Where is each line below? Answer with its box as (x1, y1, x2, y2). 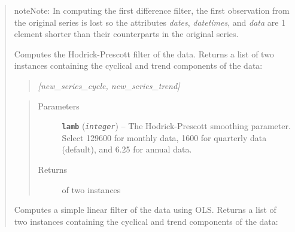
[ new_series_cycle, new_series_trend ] (38, 79, 180, 91)
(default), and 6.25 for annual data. (62, 143, 192, 155)
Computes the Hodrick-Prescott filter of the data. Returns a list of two (14, 47, 274, 60)
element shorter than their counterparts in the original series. (14, 28, 239, 40)
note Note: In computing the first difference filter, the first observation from (14, 4, 290, 16)
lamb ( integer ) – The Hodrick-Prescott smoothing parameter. (62, 120, 291, 132)
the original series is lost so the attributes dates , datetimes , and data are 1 (14, 16, 286, 28)
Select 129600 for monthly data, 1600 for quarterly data (62, 131, 267, 144)
